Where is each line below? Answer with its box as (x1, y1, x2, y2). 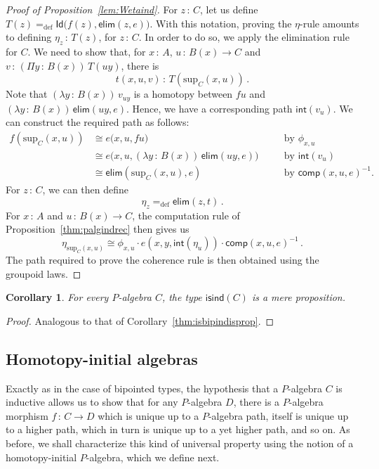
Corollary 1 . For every (6, 290, 109, 304)
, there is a (233, 394, 280, 409)
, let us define (200, 2, 258, 16)
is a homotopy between (133, 86, 233, 101)
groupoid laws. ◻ (6, 266, 81, 281)
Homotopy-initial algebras (6, 347, 198, 369)
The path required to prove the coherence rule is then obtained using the (6, 252, 319, 267)
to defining (6, 30, 52, 44)
